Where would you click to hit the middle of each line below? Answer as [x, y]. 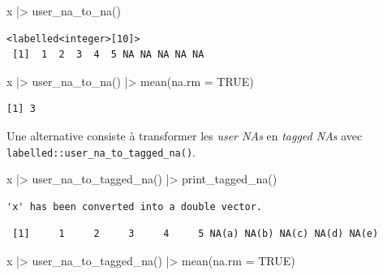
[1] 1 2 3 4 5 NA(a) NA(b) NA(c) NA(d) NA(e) [196, 234]
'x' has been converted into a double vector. [134, 206]
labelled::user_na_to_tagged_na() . [101, 151]
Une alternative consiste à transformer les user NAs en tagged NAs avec [185, 135]
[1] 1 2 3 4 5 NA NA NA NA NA [108, 55]
